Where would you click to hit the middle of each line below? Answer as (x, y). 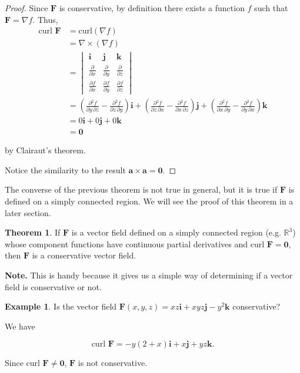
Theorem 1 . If (33, 232)
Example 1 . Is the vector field (61, 306)
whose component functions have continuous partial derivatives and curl (135, 243)
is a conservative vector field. (84, 255)
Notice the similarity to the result (65, 169)
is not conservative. (113, 363)
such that (271, 8)
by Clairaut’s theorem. (45, 150)
